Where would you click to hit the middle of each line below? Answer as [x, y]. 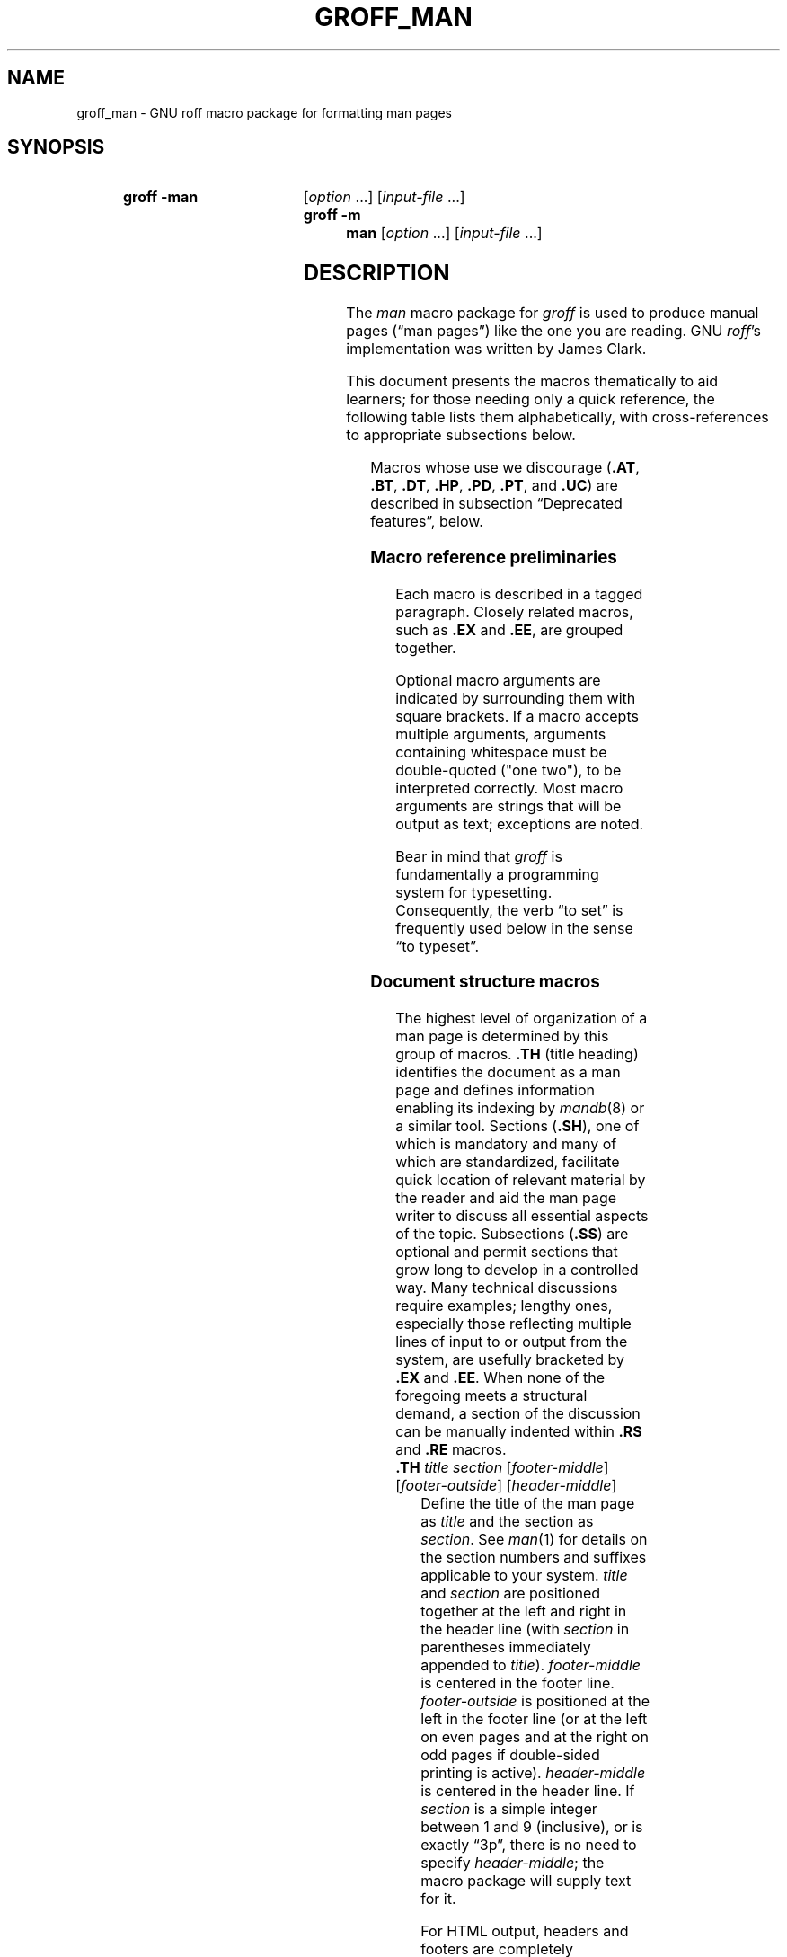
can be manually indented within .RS [519, 1432]
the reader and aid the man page [506, 1198]
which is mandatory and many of [506, 1144]
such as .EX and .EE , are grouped [509, 629]
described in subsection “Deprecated [496, 504]
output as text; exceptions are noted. [520, 824]
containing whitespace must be [501, 752]
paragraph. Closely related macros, [514, 611]
